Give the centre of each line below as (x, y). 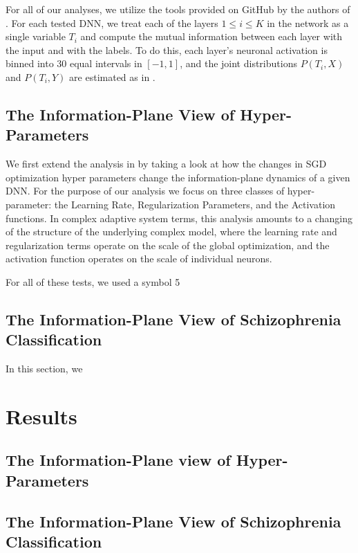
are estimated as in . (112, 76)
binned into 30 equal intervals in (74, 63)
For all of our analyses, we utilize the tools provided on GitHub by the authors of (178, 9)
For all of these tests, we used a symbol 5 (93, 281)
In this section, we (44, 369)
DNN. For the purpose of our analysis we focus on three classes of (145, 191)
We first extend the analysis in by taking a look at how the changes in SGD (166, 164)
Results (41, 416)
